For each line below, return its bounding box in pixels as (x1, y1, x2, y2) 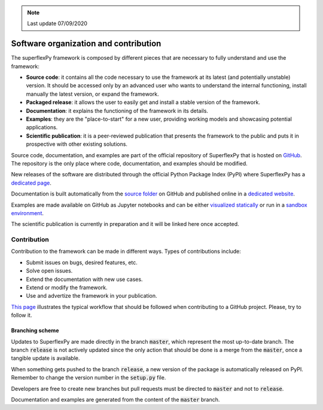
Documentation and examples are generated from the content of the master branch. (11, 396, 220, 403)
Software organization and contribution (11, 39, 161, 49)
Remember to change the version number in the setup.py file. (11, 374, 166, 381)
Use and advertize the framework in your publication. (26, 292, 157, 299)
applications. (26, 124, 58, 131)
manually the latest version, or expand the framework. (26, 90, 160, 97)
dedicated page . (11, 179, 52, 186)
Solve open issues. (26, 267, 73, 274)
